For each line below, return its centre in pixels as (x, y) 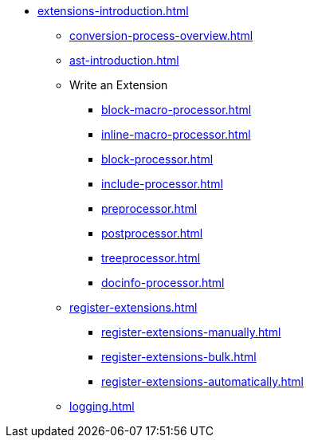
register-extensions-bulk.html (179, 357)
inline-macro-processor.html (176, 134)
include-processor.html (162, 184)
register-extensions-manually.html (191, 332)
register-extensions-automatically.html (202, 381)
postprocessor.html (152, 233)
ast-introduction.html (124, 60)
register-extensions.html (133, 307)
